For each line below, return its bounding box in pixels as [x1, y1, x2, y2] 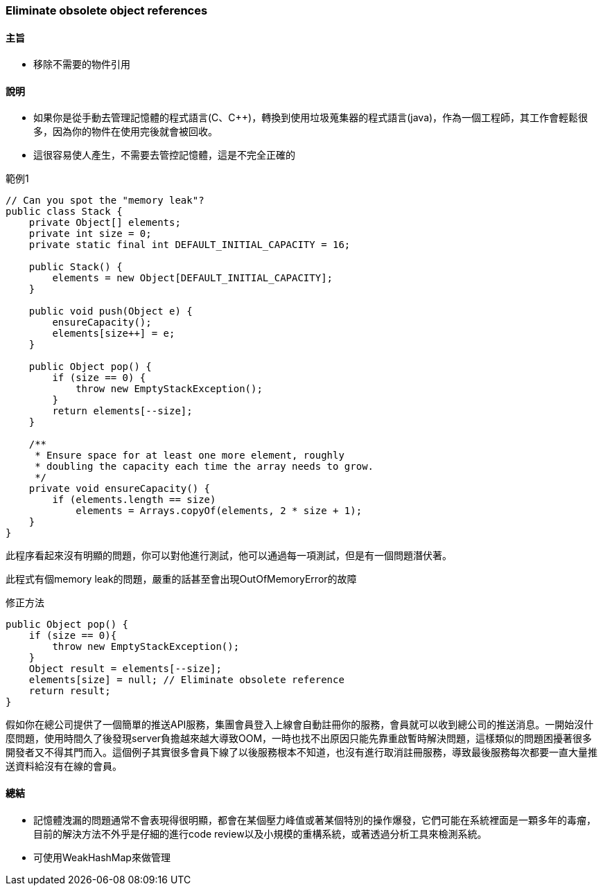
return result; [28, 685, 111, 697]
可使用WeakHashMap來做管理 [33, 851, 171, 863]
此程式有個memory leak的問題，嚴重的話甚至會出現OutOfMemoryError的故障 [6, 573, 357, 585]
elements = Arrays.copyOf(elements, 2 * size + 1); [76, 505, 362, 517]
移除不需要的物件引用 [33, 58, 130, 71]
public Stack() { [28, 261, 123, 273]
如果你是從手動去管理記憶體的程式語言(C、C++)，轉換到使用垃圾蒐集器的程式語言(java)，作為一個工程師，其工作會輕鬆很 [33, 112, 588, 124]
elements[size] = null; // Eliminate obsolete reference [28, 674, 344, 686]
